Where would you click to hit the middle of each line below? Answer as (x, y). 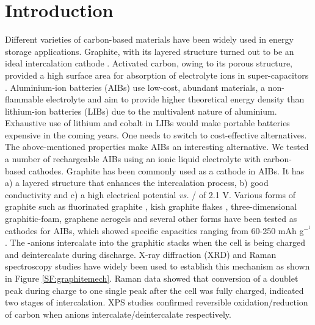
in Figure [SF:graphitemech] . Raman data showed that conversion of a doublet (152, 278)
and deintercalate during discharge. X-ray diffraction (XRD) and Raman (141, 254)
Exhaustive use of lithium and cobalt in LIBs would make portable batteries (147, 123)
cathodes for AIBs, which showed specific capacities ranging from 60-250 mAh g (154, 230)
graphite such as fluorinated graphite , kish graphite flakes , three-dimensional (151, 206)
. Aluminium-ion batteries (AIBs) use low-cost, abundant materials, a (135, 87)
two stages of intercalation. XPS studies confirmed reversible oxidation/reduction (157, 302)
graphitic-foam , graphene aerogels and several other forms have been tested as (151, 219)
